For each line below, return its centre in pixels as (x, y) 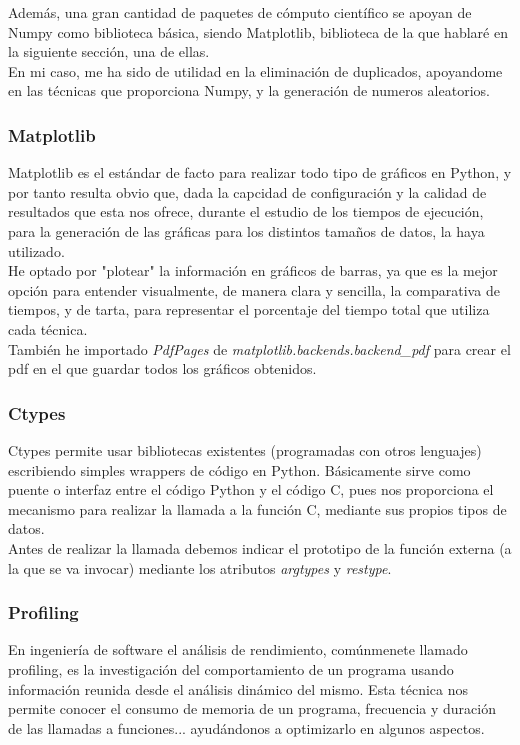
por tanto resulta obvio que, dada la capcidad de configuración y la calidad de (247, 191)
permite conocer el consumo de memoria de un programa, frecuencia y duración (252, 708)
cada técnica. (48, 328)
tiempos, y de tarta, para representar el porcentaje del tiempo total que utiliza (249, 309)
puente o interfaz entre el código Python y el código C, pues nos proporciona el (251, 489)
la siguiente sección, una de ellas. (109, 51)
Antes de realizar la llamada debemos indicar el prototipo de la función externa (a (260, 547)
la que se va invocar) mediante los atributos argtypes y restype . (200, 567)
